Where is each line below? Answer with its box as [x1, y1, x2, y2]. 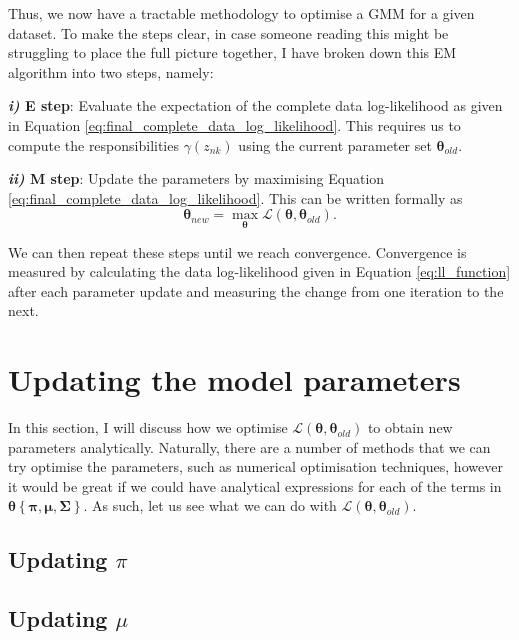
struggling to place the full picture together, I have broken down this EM [8, 42, 457, 63]
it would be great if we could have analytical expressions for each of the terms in [8, 475, 502, 496]
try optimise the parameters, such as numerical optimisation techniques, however [8, 456, 503, 477]
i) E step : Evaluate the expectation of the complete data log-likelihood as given [8, 95, 503, 116]
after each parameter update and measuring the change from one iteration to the [8, 280, 504, 301]
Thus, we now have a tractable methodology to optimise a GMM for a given [8, 3, 475, 23]
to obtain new [367, 417, 453, 438]
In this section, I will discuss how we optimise [8, 417, 288, 438]
